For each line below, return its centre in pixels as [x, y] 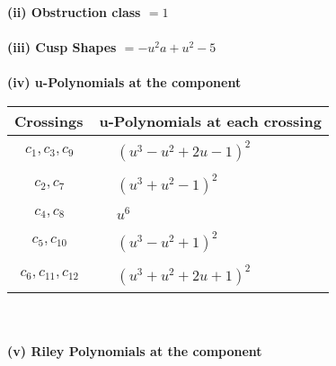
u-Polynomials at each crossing [210, 121]
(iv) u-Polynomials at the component [124, 82]
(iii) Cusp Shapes [62, 47]
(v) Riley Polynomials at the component [135, 351]
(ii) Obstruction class [74, 12]
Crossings [49, 121]
